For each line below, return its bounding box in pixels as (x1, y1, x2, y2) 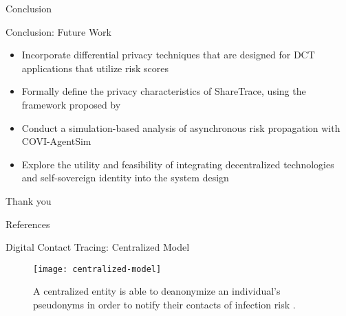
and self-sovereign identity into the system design (21, 170, 229, 185)
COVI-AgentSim (21, 134, 91, 148)
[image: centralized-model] (33, 264, 162, 274)
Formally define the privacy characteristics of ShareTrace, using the (21, 84, 306, 98)
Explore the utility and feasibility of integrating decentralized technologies (21, 157, 334, 171)
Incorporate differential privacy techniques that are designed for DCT (21, 47, 315, 62)
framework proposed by (21, 97, 121, 111)
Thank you (6, 193, 52, 207)
